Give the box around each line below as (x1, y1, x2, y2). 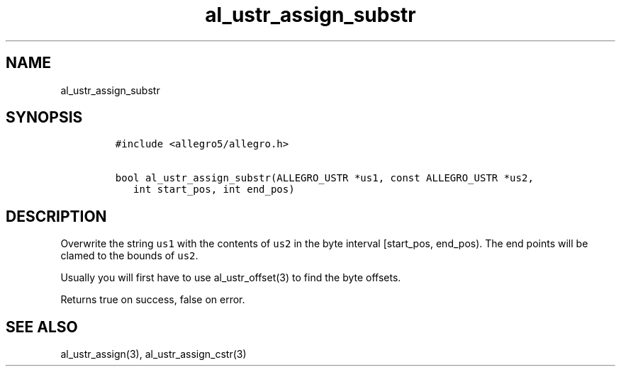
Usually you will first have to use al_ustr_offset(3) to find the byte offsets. (60, 271, 401, 284)
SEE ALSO (6, 317, 78, 336)
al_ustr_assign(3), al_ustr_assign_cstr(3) (60, 348, 247, 361)
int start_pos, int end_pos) (133, 184, 295, 196)
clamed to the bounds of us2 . (60, 249, 198, 262)
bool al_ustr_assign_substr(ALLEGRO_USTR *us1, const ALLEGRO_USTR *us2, (115, 172, 534, 184)
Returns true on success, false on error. (60, 293, 245, 306)
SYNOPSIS (6, 108, 83, 127)
